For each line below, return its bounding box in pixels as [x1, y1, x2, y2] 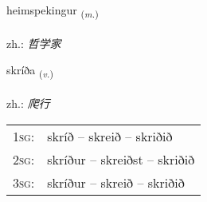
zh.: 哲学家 [6, 34, 61, 51]
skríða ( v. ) [6, 61, 53, 81]
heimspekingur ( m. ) [6, 2, 99, 20]
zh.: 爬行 [6, 95, 50, 112]
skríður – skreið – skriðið [47, 172, 185, 192]
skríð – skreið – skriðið [47, 126, 173, 145]
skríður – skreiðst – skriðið [47, 149, 195, 168]
